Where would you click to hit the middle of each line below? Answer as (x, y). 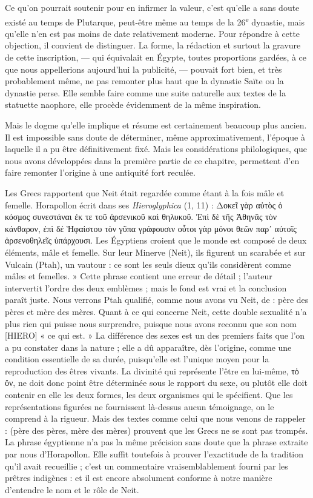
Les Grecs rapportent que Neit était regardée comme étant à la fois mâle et (145, 192)
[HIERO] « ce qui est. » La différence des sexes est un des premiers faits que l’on (155, 335)
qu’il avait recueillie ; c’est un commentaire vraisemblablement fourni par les (147, 466)
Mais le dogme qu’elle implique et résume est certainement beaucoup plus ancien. (156, 125)
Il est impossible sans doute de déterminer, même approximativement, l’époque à (155, 137)
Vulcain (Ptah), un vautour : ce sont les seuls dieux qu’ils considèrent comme (148, 264)
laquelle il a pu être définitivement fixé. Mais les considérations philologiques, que (156, 149)
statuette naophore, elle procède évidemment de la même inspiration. (133, 105)
